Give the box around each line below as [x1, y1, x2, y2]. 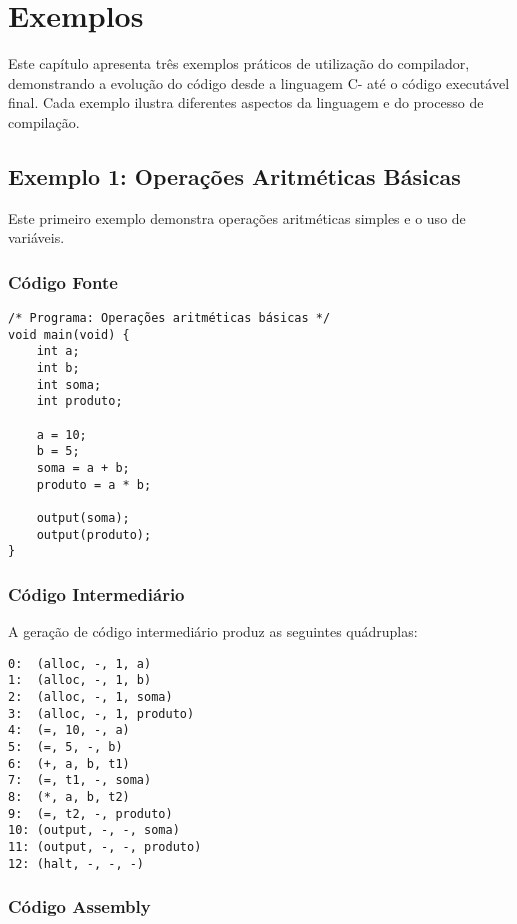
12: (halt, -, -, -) [8, 856, 145, 871]
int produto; [36, 394, 123, 409]
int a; [36, 344, 80, 359]
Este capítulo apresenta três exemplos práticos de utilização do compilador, [8, 53, 470, 74]
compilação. [8, 111, 80, 132]
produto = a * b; [36, 477, 152, 492]
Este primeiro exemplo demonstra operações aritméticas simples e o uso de [8, 207, 466, 228]
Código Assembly [8, 894, 151, 919]
